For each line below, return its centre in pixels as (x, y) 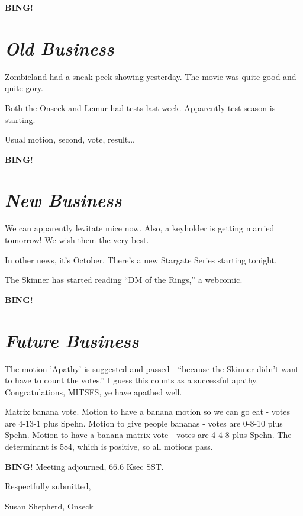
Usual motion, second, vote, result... (70, 139)
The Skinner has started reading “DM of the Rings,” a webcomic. (124, 280)
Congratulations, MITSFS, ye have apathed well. (94, 391)
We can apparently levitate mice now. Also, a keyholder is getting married (140, 228)
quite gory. (24, 88)
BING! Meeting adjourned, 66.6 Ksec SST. (84, 466)
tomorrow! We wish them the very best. (77, 240)
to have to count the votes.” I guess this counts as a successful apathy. (132, 380)
